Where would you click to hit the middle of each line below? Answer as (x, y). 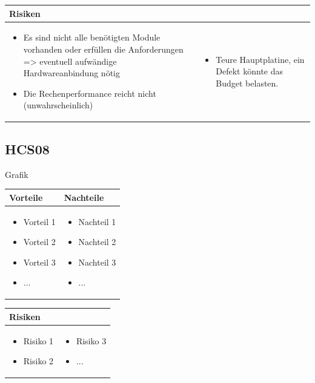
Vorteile (26, 197)
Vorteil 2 (39, 242)
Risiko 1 (38, 340)
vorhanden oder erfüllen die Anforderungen (103, 49)
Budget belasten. (247, 83)
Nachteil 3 (97, 262)
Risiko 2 (38, 361)
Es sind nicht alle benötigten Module (92, 37)
